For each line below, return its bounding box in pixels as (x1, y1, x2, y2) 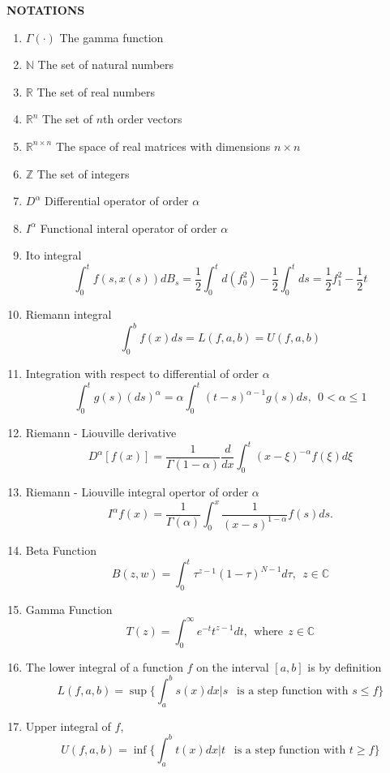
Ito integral (25, 247, 82, 264)
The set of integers (36, 165, 130, 182)
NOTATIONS (6, 2, 85, 18)
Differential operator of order (45, 192, 189, 209)
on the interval (196, 658, 269, 675)
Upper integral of (25, 717, 111, 734)
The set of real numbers (36, 83, 156, 100)
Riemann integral (25, 306, 112, 323)
